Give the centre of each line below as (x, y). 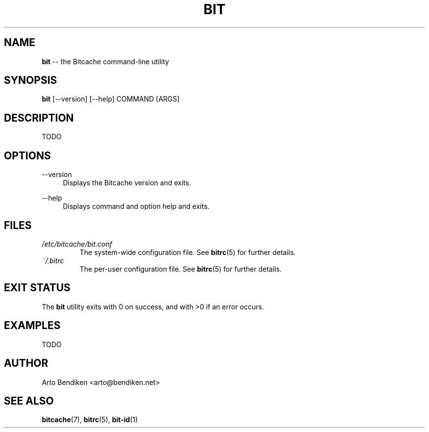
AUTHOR (26, 363)
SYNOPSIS (31, 80)
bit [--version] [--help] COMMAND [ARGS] (111, 99)
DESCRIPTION (39, 118)
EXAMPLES (32, 326)
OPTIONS (27, 155)
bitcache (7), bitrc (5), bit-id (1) (90, 420)
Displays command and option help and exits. (136, 206)
